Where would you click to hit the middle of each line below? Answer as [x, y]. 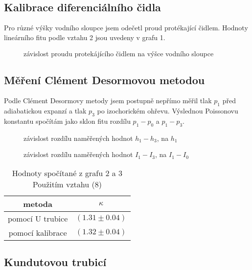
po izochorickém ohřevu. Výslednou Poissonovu [168, 110]
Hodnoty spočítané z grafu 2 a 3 [67, 173]
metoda [38, 203]
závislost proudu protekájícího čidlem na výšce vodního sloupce [119, 54]
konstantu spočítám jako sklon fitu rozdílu [67, 121]
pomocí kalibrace [38, 232]
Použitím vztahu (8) [67, 184]
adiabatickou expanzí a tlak [45, 110]
